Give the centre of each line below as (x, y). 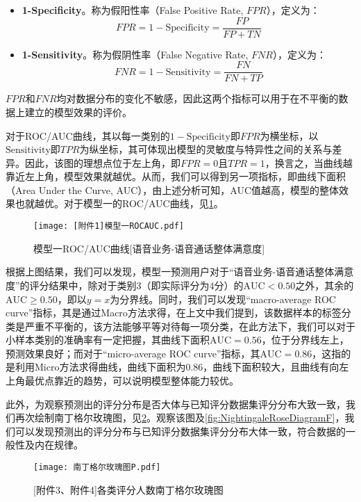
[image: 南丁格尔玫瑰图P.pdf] (97, 468)
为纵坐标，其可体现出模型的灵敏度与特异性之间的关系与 (206, 149)
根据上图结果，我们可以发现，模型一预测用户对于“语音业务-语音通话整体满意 (180, 272)
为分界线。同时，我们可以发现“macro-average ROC (223, 299)
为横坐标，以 (289, 135)
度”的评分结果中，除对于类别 (71, 285)
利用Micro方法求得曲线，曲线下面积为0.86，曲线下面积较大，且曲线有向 (177, 367)
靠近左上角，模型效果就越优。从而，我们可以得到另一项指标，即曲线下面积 (176, 176)
